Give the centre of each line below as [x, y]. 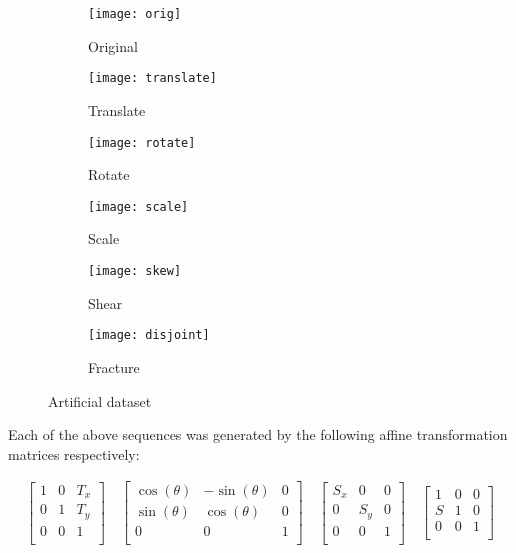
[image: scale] [138, 206]
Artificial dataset [100, 400]
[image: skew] [135, 271]
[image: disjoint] [149, 335]
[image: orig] [135, 14]
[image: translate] [152, 78]
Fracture [114, 366]
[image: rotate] [142, 142]
